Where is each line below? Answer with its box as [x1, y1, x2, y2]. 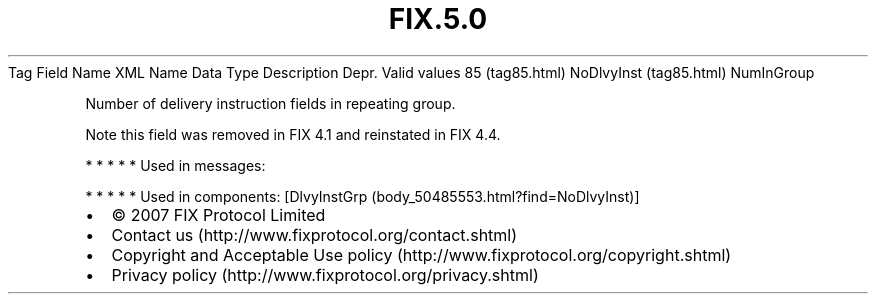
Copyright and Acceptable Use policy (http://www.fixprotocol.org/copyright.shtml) [111, 244, 732, 265]
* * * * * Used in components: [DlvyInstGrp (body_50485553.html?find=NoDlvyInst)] [85, 187, 640, 205]
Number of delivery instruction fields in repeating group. [85, 94, 456, 112]
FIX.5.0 [388, 2, 488, 36]
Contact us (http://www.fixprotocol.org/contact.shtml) [111, 224, 518, 245]
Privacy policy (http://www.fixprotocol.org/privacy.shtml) [111, 264, 539, 285]
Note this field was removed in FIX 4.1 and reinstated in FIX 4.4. [85, 125, 501, 143]
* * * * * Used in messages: [85, 156, 266, 174]
